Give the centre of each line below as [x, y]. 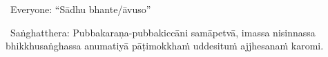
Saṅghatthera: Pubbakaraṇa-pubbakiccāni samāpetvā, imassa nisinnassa [163, 32]
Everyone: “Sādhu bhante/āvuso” [80, 9]
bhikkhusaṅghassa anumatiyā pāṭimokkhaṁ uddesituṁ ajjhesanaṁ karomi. [165, 46]
